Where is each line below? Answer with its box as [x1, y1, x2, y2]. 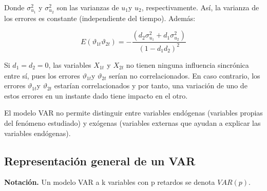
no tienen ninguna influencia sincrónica [126, 59, 249, 70]
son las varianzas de [56, 2, 119, 12]
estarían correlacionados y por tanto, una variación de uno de [54, 80, 247, 91]
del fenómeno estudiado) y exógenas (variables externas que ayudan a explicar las [4, 118, 261, 128]
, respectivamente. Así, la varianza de [141, 2, 259, 12]
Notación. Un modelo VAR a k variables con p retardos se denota [4, 177, 215, 187]
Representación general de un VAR [4, 152, 196, 168]
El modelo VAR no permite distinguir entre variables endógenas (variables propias [4, 107, 263, 118]
